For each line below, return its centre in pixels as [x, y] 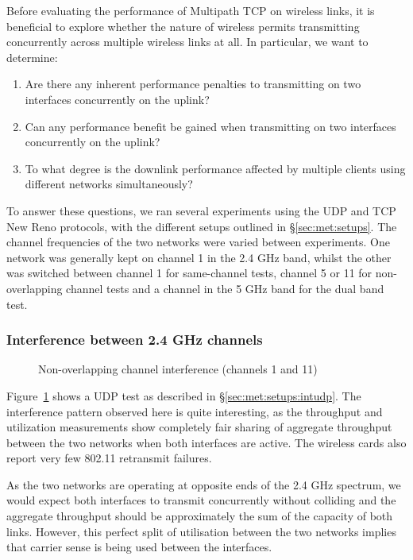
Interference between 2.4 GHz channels [135, 340]
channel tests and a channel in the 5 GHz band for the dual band [225, 288]
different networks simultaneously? [109, 184]
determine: [32, 57]
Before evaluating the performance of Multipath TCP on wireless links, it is [191, 10]
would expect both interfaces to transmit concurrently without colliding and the [201, 500]
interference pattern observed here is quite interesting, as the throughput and [195, 411]
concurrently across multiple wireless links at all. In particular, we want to [187, 42]
